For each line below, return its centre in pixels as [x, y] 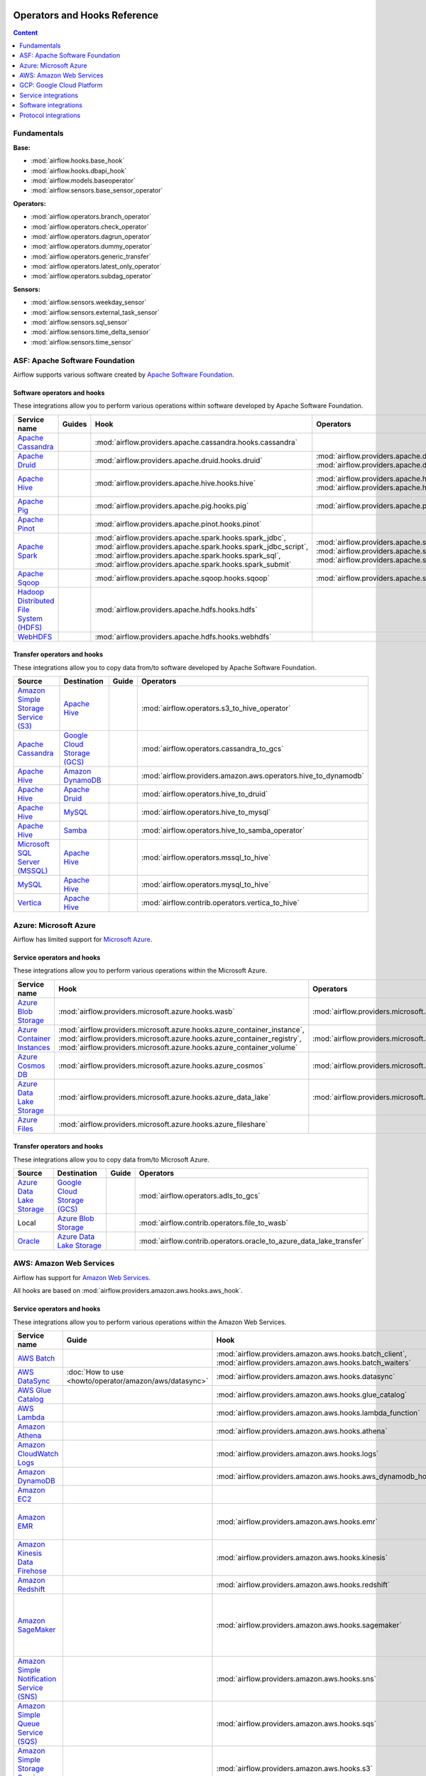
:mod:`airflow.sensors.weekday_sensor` [89, 303]
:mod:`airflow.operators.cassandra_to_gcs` [212, 749]
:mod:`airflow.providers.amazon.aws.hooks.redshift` [303, 1584]
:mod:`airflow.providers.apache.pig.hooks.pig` [172, 506]
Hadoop [31, 592]
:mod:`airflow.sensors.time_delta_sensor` [91, 332]
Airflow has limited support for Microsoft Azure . [83, 939]
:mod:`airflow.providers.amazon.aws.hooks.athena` [302, 1431]
